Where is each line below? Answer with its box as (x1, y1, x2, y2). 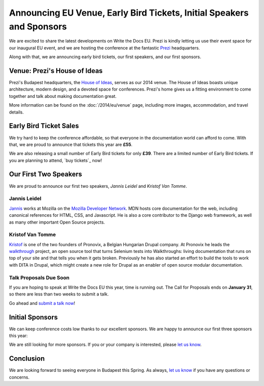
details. (9, 109, 24, 115)
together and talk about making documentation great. (9, 93, 117, 99)
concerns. (9, 374, 30, 380)
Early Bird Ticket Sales (9, 122, 79, 130)
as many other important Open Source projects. (9, 219, 105, 225)
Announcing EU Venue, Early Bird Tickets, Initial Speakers (9, 7, 249, 18)
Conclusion (9, 355, 45, 363)
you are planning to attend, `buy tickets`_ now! (9, 157, 102, 163)
